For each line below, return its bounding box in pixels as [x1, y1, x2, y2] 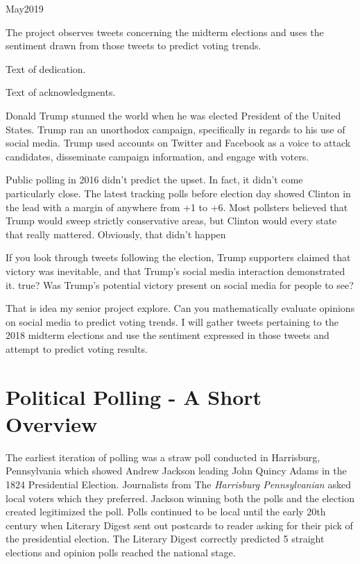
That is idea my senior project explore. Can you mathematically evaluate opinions [6, 301, 355, 315]
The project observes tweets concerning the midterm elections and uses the [6, 24, 324, 39]
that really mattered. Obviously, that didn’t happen [6, 226, 226, 241]
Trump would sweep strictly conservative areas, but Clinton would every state [6, 213, 337, 228]
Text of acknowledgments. [6, 85, 116, 99]
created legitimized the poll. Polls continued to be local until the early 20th [6, 504, 326, 519]
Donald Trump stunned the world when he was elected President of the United [6, 108, 341, 122]
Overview [6, 409, 98, 438]
